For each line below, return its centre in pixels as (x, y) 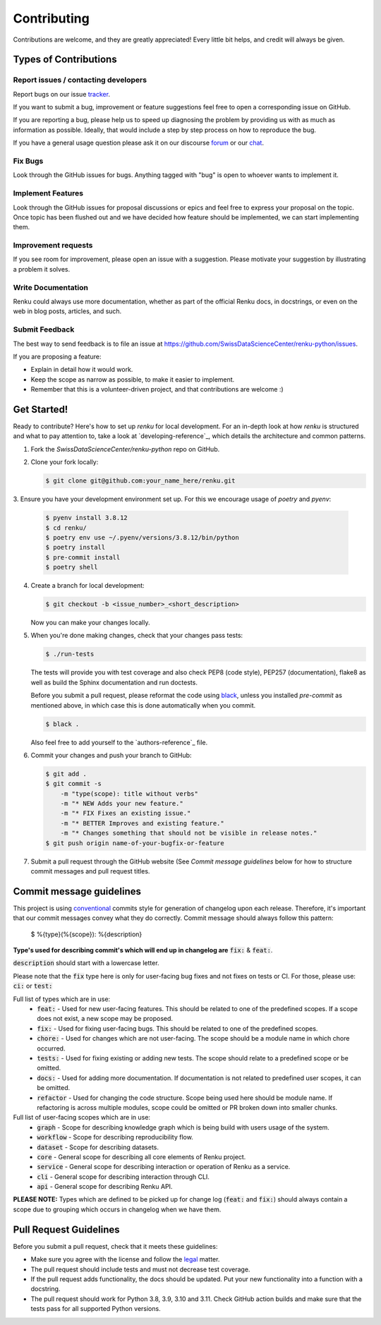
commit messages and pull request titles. (90, 871)
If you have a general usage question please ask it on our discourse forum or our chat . (139, 143)
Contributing (51, 18)
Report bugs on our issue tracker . (62, 94)
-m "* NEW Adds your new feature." (122, 804)
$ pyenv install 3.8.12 (87, 518)
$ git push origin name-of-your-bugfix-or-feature (135, 843)
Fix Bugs (28, 161)
